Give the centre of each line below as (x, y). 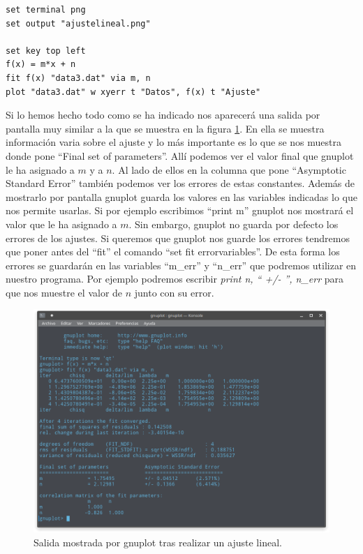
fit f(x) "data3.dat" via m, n (78, 78)
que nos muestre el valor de (64, 292)
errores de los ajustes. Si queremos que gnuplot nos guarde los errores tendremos (178, 238)
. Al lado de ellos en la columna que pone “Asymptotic (229, 169)
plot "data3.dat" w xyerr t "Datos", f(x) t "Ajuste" (133, 92)
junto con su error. (174, 292)
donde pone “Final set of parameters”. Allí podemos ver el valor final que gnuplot (180, 155)
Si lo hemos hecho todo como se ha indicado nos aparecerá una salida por (163, 115)
